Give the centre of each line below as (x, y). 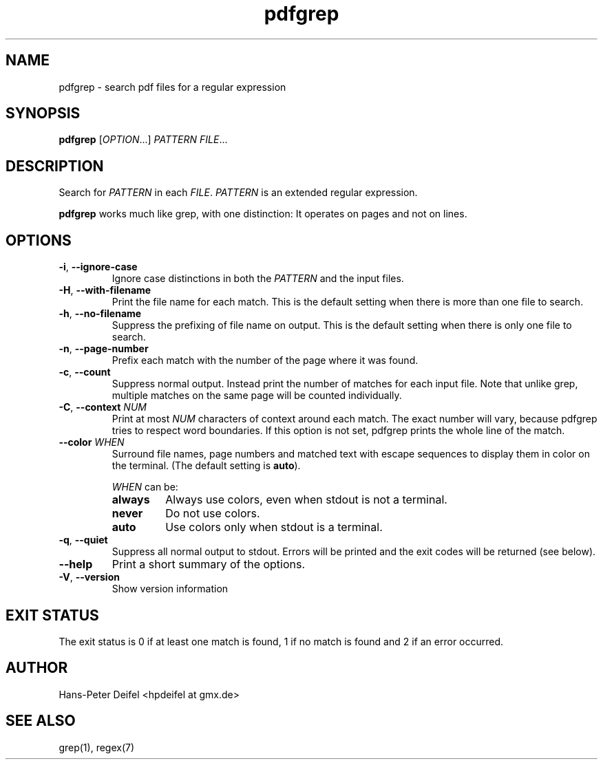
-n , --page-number (104, 349)
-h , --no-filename (100, 314)
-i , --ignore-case (98, 267)
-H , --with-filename (105, 290)
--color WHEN (92, 442)
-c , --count (85, 372)
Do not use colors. (213, 514)
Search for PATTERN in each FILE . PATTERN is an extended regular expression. (238, 193)
